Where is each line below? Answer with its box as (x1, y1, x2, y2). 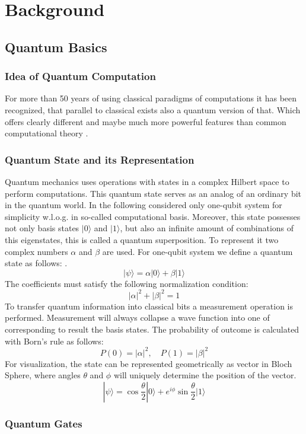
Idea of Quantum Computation (5, 69, 156, 84)
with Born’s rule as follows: (5, 334, 104, 347)
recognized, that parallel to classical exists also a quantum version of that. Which (5, 103, 301, 116)
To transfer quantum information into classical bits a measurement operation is (5, 299, 293, 312)
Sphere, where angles (5, 369, 81, 381)
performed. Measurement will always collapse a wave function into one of (5, 311, 270, 324)
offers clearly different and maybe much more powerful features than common (5, 115, 286, 127)
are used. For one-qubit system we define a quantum (102, 245, 293, 257)
